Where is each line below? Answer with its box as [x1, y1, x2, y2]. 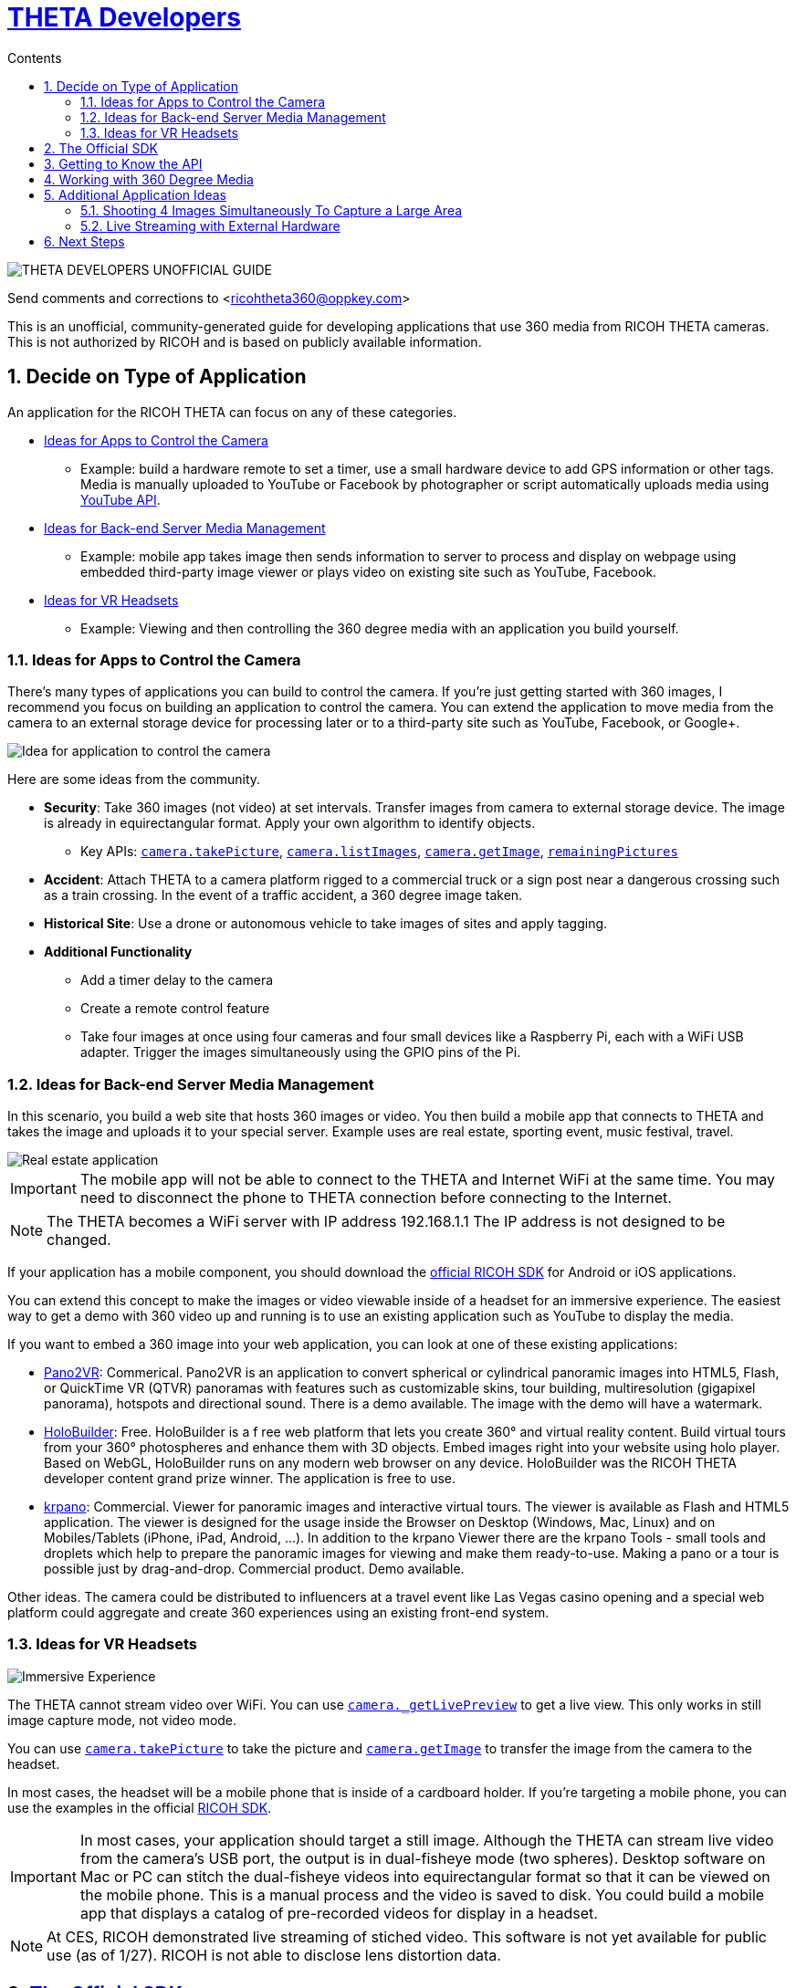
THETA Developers [7, 2, 241, 33]
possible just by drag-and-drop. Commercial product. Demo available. [44, 1561, 465, 1577]
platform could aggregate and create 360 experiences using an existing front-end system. [7, 1605, 550, 1621]
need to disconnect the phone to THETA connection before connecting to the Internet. [79, 1188, 672, 1208]
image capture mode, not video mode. [7, 1711, 237, 1728]
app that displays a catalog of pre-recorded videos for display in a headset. [79, 1903, 598, 1922]
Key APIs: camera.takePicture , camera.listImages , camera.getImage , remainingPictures [80, 843, 678, 860]
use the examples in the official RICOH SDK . [7, 1799, 272, 1815]
